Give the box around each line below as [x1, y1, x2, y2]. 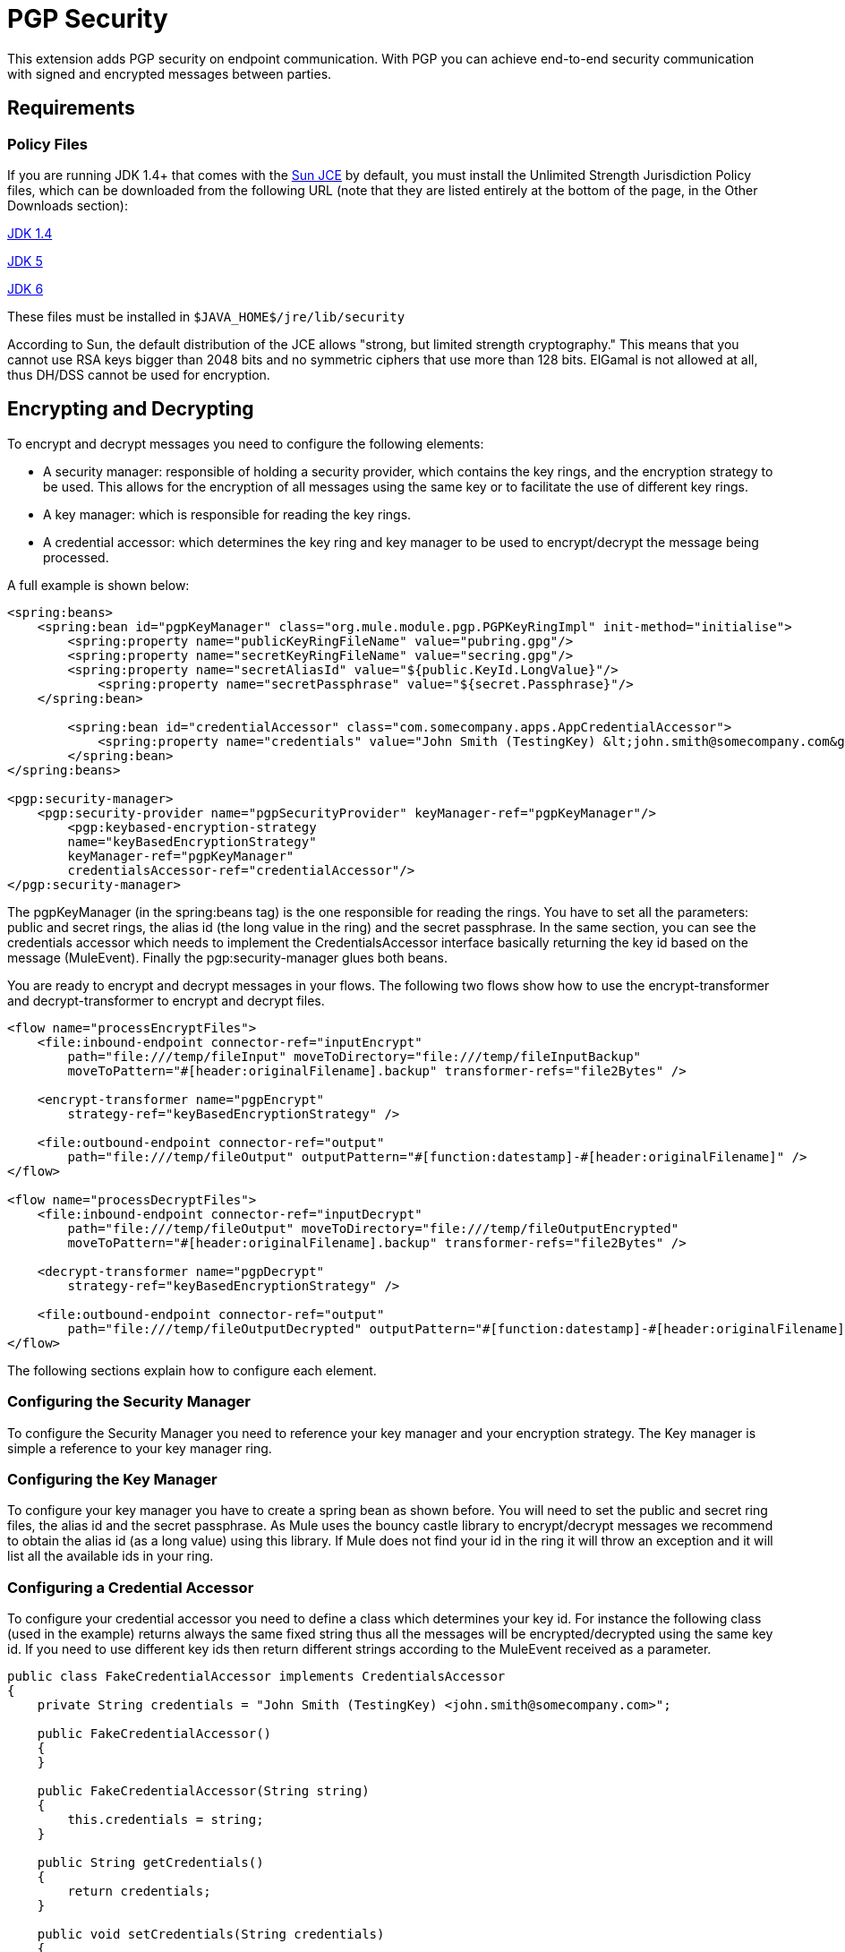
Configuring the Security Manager [7, 1392, 251, 1411]
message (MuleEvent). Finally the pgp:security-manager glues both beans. [7, 949, 448, 965]
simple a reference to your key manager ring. [7, 1440, 272, 1456]
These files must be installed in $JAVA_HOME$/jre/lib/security [7, 308, 405, 324]
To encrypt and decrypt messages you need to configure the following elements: [7, 435, 484, 451]
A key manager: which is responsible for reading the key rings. [43, 506, 412, 522]
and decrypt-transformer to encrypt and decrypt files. [7, 992, 325, 1008]
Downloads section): [7, 197, 128, 213]
